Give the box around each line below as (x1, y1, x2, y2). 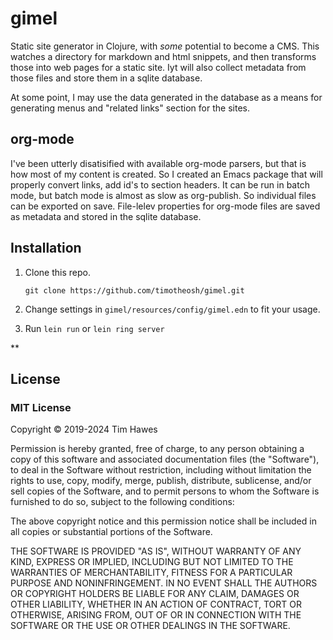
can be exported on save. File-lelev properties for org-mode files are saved (10, 200, 321, 212)
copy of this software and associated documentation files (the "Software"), (10, 453, 320, 466)
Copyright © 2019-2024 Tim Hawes (10, 423, 158, 436)
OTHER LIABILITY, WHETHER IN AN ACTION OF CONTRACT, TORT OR (10, 598, 302, 611)
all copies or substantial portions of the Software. (10, 526, 213, 538)
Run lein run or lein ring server (24, 322, 165, 334)
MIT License (10, 400, 72, 414)
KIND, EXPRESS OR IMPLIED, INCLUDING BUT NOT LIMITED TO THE (10, 556, 294, 568)
